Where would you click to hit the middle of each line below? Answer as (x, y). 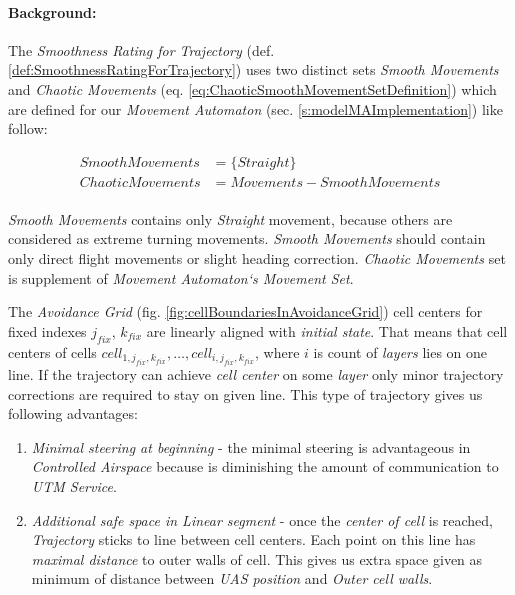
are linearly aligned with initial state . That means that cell (327, 330)
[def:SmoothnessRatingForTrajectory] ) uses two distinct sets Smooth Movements (253, 69)
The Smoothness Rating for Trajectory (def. (141, 49)
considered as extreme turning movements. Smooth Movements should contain (247, 238)
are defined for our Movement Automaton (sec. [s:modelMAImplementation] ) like (255, 108)
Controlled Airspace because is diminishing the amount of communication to (265, 466)
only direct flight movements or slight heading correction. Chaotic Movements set (257, 258)
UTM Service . (74, 486)
